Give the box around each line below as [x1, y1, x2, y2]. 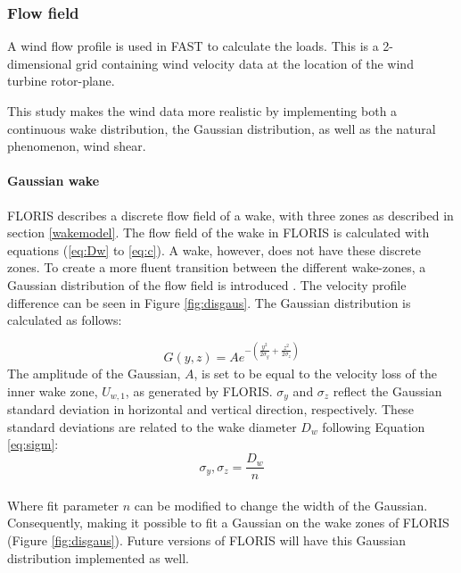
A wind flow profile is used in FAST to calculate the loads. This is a [7, 37, 379, 55]
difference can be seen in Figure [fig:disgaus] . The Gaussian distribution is [7, 293, 411, 311]
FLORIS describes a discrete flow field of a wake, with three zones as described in [7, 205, 454, 224]
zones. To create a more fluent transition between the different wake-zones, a [7, 258, 426, 277]
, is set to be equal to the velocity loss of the [193, 364, 437, 383]
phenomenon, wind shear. [7, 137, 146, 155]
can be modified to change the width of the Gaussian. [134, 495, 428, 514]
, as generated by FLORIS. [125, 381, 273, 400]
